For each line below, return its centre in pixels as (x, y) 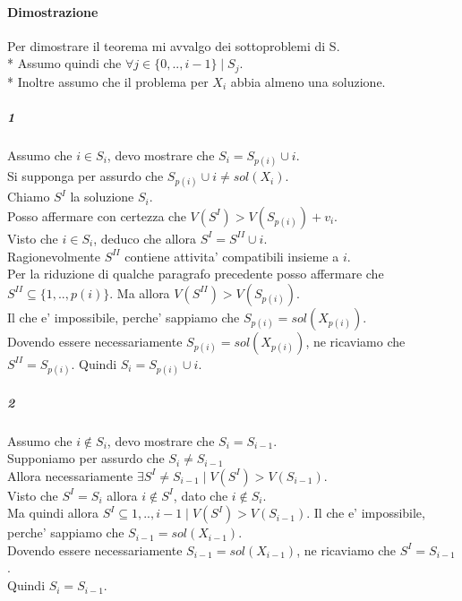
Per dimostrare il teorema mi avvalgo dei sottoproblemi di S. (174, 45)
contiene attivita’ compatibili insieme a (232, 256)
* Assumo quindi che (64, 63)
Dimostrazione (53, 11)
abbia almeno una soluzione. (308, 81)
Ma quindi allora (53, 513)
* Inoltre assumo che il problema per (108, 81)
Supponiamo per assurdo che (86, 458)
